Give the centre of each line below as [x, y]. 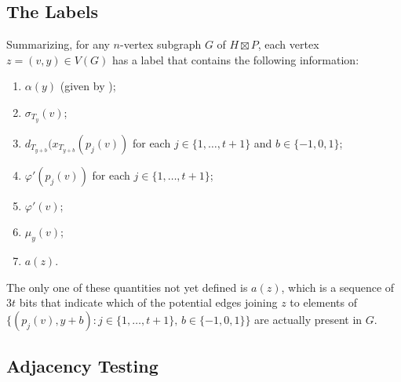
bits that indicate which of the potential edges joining [148, 302]
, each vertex [288, 44]
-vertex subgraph [161, 44]
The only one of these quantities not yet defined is [127, 287]
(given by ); [88, 86]
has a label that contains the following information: [235, 59]
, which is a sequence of [338, 287]
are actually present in [308, 320]
